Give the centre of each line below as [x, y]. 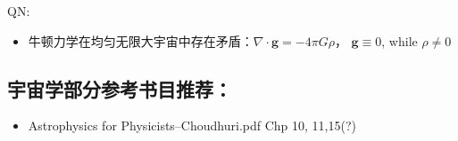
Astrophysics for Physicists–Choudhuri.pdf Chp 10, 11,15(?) [192, 125]
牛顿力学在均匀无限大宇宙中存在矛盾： [141, 40]
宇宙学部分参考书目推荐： [120, 88]
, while [400, 40]
